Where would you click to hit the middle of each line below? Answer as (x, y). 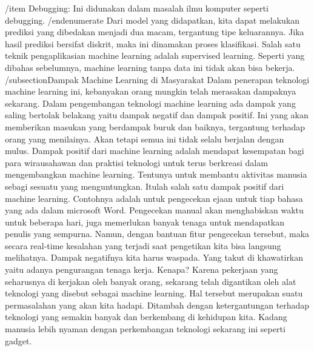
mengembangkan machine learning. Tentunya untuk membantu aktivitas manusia (156, 174)
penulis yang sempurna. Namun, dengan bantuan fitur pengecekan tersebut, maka (157, 234)
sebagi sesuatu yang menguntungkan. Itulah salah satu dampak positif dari (145, 186)
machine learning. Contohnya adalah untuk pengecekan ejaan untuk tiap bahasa (154, 198)
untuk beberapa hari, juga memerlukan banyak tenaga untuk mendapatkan (145, 222)
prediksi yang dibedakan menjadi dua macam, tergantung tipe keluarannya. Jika (155, 32)
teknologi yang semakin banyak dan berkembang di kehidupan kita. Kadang (146, 317)
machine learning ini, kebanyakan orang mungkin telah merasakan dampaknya (151, 91)
